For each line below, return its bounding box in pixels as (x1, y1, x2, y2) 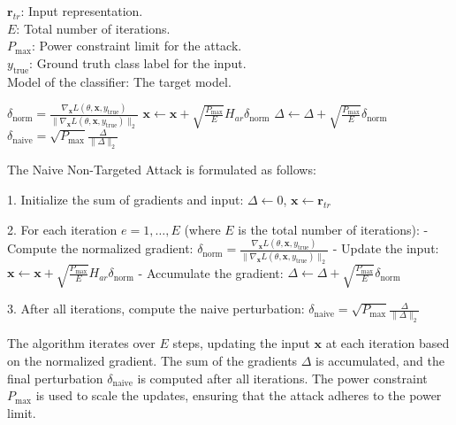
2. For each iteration (7, 220, 118, 238)
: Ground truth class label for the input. (29, 53, 247, 72)
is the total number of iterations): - (238, 220, 429, 238)
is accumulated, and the (315, 352, 445, 370)
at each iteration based (325, 334, 450, 352)
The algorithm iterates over (7, 334, 156, 352)
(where (184, 220, 221, 238)
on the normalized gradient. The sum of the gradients (7, 352, 298, 370)
